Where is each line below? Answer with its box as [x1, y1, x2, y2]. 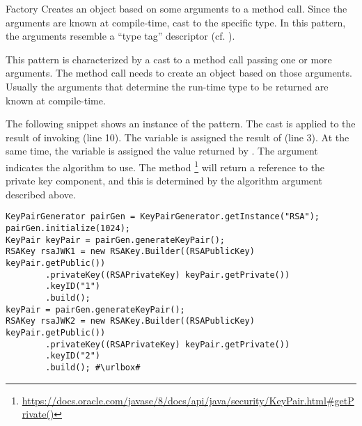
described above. [6, 187, 76, 201]
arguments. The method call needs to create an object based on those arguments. [6, 65, 352, 80]
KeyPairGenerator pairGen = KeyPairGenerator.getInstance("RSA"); [6, 212, 320, 222]
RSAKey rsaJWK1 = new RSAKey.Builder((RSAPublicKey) [6, 246, 255, 257]
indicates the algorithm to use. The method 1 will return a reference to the [6, 157, 325, 174]
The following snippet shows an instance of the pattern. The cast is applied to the [6, 116, 356, 131]
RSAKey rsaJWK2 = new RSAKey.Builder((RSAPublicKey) [6, 316, 255, 326]
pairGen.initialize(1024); [6, 223, 130, 234]
